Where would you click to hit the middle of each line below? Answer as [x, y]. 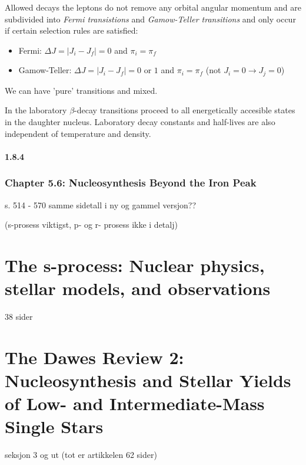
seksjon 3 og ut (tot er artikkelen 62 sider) [81, 455]
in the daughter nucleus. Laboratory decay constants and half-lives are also [140, 122]
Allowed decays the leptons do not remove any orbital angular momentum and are [153, 7]
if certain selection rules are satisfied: [71, 30]
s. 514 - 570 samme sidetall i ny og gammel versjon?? [100, 204]
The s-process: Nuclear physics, [135, 265]
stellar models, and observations [138, 288]
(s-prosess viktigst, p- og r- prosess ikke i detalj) [91, 225]
